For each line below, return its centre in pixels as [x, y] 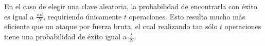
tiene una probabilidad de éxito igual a [65, 37]
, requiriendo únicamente [83, 16]
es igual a [19, 16]
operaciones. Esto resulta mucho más [187, 16]
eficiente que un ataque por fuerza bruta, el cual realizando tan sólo [111, 26]
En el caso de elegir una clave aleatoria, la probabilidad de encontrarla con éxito [131, 6]
